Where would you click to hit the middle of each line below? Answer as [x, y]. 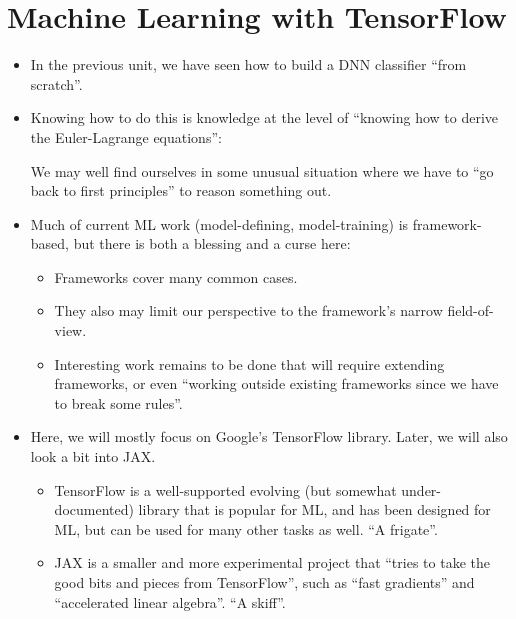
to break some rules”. [118, 402]
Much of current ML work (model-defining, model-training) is [219, 223]
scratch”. [56, 83]
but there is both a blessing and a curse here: [212, 243]
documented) [94, 509]
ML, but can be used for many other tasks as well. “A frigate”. [246, 528]
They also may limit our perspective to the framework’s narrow [248, 310]
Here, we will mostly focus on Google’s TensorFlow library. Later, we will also [269, 436]
